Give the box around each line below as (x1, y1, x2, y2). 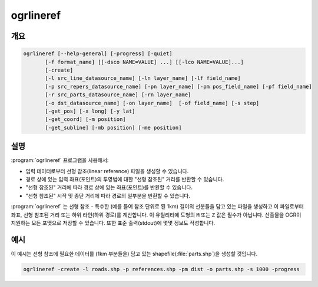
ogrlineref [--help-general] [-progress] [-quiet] (23, 50, 173, 57)
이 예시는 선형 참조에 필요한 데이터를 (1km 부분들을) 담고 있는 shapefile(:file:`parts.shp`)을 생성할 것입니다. (11, 250, 258, 257)
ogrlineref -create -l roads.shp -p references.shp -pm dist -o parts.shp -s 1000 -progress (23, 266, 300, 272)
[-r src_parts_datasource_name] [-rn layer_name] (45, 92, 191, 98)
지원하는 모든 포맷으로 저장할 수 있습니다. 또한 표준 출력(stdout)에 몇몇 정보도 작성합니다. (11, 219, 216, 226)
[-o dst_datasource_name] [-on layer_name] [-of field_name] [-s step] (45, 100, 260, 106)
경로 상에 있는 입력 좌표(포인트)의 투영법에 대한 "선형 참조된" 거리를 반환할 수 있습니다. (25, 175, 224, 183)
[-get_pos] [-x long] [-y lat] (45, 107, 135, 114)
